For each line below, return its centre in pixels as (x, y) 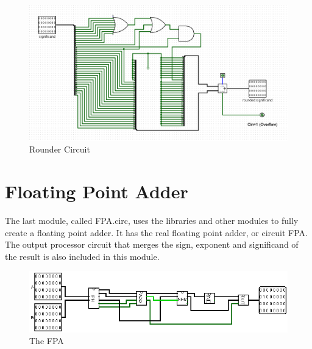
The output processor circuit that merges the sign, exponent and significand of (152, 244)
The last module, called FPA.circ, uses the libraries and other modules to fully (152, 221)
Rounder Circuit (60, 149)
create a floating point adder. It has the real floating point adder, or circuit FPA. (156, 232)
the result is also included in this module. (82, 256)
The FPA (47, 341)
